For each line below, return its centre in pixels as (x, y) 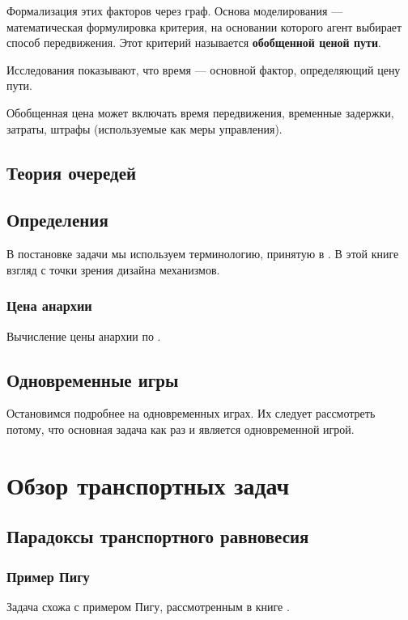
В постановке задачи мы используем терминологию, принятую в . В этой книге (203, 254)
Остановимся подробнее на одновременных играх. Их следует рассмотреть (191, 413)
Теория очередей (72, 172)
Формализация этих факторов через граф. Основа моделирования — (175, 11)
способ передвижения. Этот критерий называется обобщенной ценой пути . (194, 42)
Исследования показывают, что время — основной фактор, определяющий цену (204, 69)
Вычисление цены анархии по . (84, 335)
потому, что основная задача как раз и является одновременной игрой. (181, 429)
